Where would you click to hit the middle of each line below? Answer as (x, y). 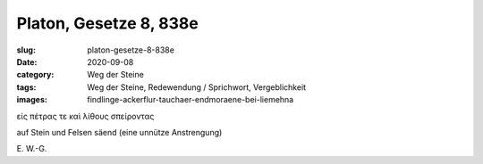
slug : (26, 50)
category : (35, 75)
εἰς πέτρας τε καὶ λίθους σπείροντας (85, 116)
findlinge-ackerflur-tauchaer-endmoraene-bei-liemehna (191, 100)
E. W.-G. (32, 149)
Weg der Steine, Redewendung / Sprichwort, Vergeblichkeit (197, 87)
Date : (27, 61)
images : (32, 100)
